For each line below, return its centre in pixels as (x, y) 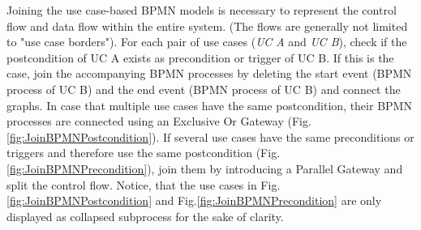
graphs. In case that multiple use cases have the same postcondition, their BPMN (209, 105)
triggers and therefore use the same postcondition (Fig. (144, 153)
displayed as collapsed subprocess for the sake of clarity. (145, 216)
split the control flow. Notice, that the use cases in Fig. (144, 184)
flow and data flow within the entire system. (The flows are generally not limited (207, 26)
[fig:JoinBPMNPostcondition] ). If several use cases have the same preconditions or (210, 136)
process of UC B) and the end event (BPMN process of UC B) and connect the (204, 89)
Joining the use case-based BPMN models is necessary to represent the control (202, 10)
